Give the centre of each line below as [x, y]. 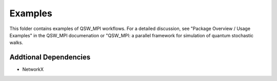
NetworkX [33, 69]
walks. [16, 43]
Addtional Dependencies [50, 57]
